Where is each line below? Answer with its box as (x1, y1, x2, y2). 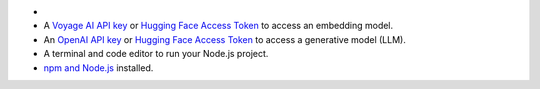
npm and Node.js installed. (43, 61, 154, 74)
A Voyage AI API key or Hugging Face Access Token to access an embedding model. (43, 20, 394, 32)
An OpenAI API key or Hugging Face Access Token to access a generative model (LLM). (43, 33, 407, 45)
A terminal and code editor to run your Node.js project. (43, 48, 269, 60)
